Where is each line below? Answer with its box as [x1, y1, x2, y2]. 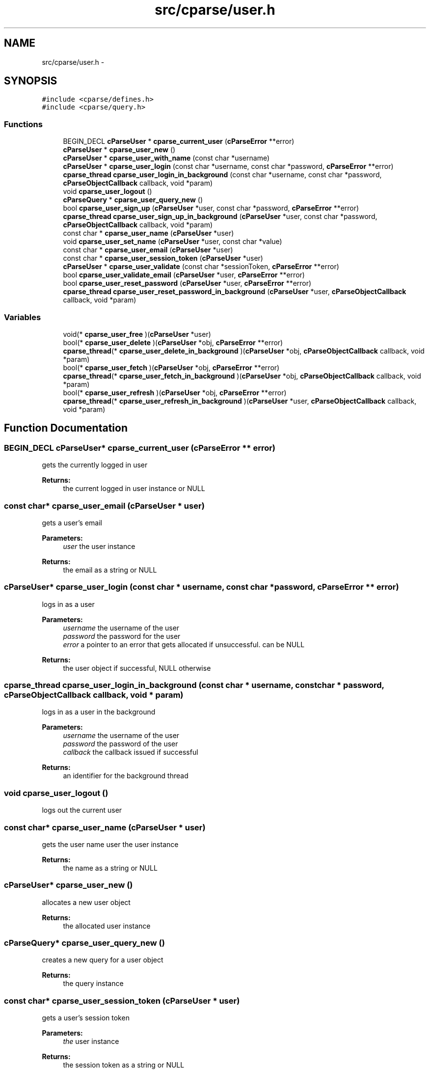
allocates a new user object [42, 898, 131, 906]
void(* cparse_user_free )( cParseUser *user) [63, 329, 211, 338]
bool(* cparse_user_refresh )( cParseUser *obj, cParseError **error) [63, 388, 287, 397]
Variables [4, 312, 41, 322]
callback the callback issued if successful [63, 748, 198, 757]
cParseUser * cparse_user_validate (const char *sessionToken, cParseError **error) [63, 262, 339, 271]
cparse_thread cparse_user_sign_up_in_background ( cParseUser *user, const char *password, [63, 212, 377, 221]
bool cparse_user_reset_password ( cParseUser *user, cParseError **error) [63, 279, 312, 288]
